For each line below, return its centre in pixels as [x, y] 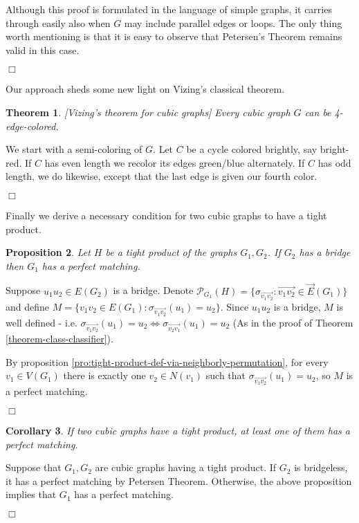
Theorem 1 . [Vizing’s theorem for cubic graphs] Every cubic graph [148, 112]
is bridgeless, [321, 467]
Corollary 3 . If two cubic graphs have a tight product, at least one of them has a [178, 430]
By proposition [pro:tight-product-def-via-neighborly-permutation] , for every [167, 361]
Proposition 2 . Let [48, 252]
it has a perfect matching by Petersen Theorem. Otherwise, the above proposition [179, 480]
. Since [234, 306]
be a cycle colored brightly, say [252, 149]
